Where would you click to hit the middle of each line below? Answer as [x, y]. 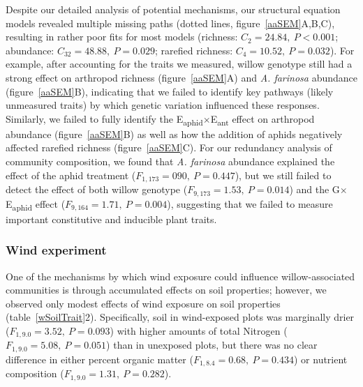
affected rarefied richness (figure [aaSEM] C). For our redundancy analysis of [169, 147]
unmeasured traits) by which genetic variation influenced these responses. [163, 105]
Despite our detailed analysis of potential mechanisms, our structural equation [173, 9]
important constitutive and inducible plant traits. [111, 219]
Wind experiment [56, 250]
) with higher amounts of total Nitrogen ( [199, 330]
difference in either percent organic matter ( [99, 359]
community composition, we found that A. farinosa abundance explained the [170, 161]
